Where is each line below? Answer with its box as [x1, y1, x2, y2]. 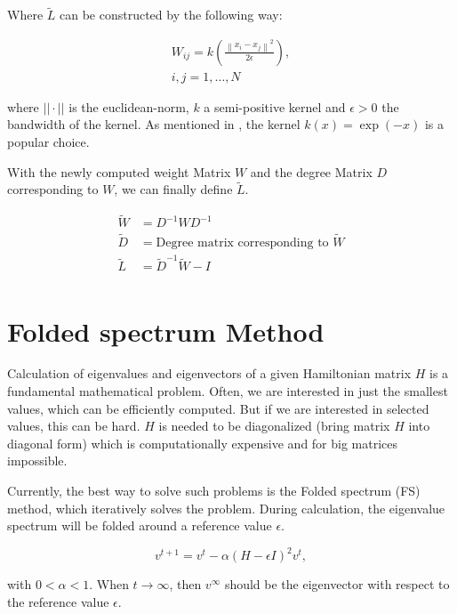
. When [89, 575, 129, 594]
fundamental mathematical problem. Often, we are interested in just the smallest [7, 382, 448, 400]
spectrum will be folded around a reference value [7, 516, 272, 535]
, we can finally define [114, 180, 233, 198]
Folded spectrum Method [7, 312, 325, 349]
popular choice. [7, 133, 90, 151]
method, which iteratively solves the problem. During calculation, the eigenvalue [7, 498, 445, 517]
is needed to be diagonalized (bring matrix [158, 416, 390, 435]
